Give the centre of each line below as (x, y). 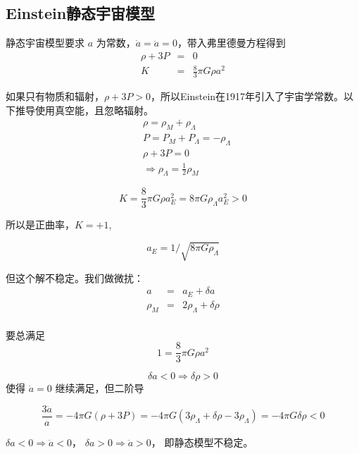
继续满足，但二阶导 (100, 388)
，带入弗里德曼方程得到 (231, 43)
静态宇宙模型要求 (45, 43)
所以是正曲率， (40, 225)
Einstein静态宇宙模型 (81, 13)
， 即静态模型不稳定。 (202, 442)
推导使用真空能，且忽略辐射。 (84, 110)
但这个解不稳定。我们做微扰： (75, 277)
